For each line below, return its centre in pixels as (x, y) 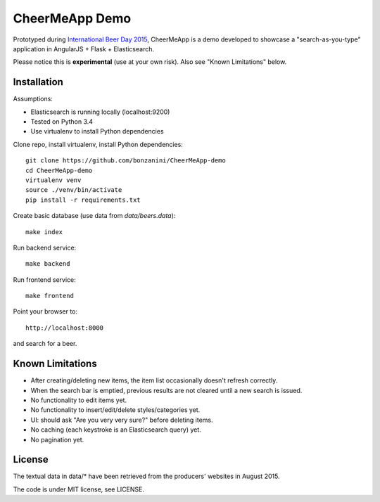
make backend (48, 264)
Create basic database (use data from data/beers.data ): (94, 216)
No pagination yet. (57, 439)
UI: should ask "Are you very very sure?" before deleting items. (122, 420)
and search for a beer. (45, 344)
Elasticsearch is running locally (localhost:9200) (100, 112)
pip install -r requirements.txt (83, 200)
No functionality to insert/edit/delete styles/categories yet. (115, 410)
